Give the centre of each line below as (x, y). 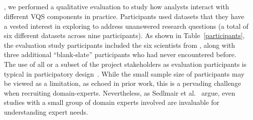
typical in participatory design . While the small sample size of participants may (124, 73)
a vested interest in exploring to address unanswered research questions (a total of (126, 26)
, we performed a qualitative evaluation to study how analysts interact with (117, 7)
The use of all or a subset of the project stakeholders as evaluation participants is (125, 64)
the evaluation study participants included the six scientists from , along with (120, 45)
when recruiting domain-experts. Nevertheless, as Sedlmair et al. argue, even (120, 92)
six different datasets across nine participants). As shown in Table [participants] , (124, 35)
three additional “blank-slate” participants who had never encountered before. (120, 54)
